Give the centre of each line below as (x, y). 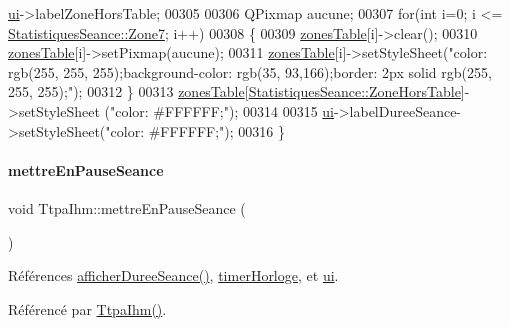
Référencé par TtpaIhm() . (87, 308)
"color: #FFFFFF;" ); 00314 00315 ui (222, 110)
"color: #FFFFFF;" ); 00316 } (195, 130)
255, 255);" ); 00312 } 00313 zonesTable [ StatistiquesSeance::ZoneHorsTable (234, 91)
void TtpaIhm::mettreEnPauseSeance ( (127, 207)
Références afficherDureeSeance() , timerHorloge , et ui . (173, 275)
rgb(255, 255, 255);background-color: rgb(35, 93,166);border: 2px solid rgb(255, (250, 71)
